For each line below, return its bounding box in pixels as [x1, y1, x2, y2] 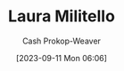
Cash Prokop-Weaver [21, 35, 102, 46]
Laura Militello [8, 6, 115, 27]
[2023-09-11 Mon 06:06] [15, 52, 108, 63]
